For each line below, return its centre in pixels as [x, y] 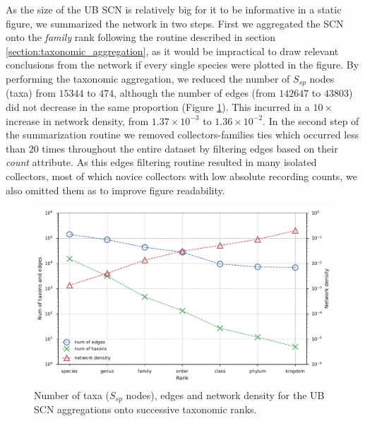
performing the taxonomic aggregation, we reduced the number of [148, 78]
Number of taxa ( [72, 395]
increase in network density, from [77, 120]
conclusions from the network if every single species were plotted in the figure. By [182, 65]
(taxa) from [31, 93]
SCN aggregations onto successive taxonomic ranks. [145, 409]
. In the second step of [311, 120]
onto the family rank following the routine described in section [141, 37]
